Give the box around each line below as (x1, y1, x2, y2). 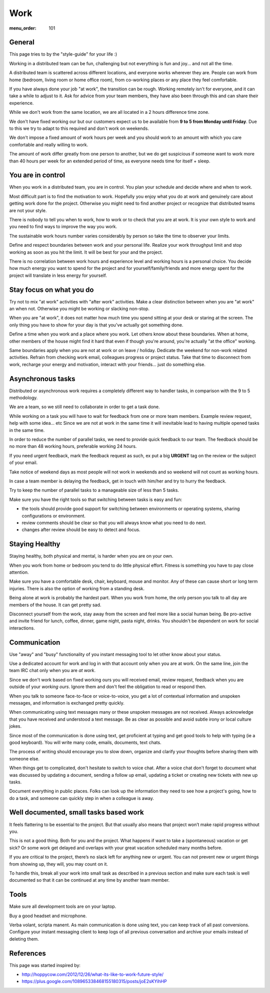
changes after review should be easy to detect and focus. (21, 527, 140, 533)
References (9, 949, 46, 957)
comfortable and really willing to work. (9, 141, 88, 147)
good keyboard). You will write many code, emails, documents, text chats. (9, 739, 162, 745)
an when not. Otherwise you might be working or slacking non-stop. (9, 306, 150, 312)
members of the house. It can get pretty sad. (9, 602, 101, 608)
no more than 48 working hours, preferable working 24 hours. (9, 443, 137, 449)
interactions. (9, 625, 35, 631)
